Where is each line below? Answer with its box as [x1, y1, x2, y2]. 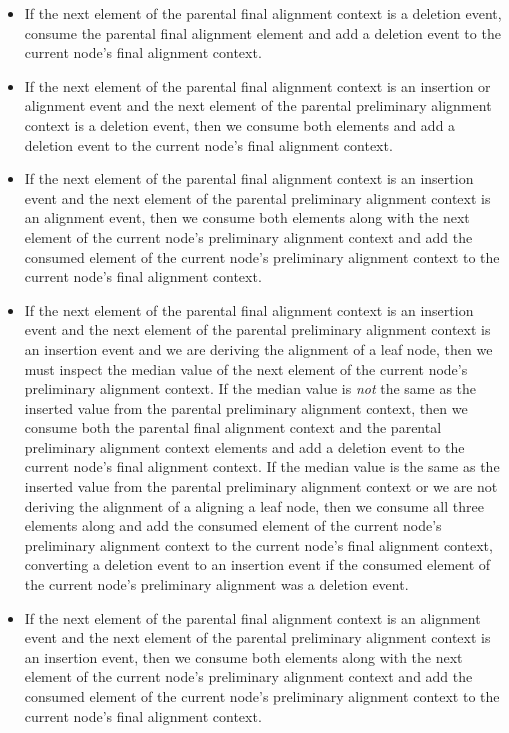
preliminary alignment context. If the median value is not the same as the [24, 378, 477, 399]
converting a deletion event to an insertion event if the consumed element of [24, 554, 491, 575]
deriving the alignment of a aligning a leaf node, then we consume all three [24, 495, 484, 516]
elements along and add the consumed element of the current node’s [24, 515, 442, 536]
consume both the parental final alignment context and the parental [24, 417, 442, 438]
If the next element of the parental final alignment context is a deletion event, [24, 3, 502, 23]
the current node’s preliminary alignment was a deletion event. [24, 574, 409, 595]
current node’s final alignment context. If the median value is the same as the [24, 456, 500, 477]
